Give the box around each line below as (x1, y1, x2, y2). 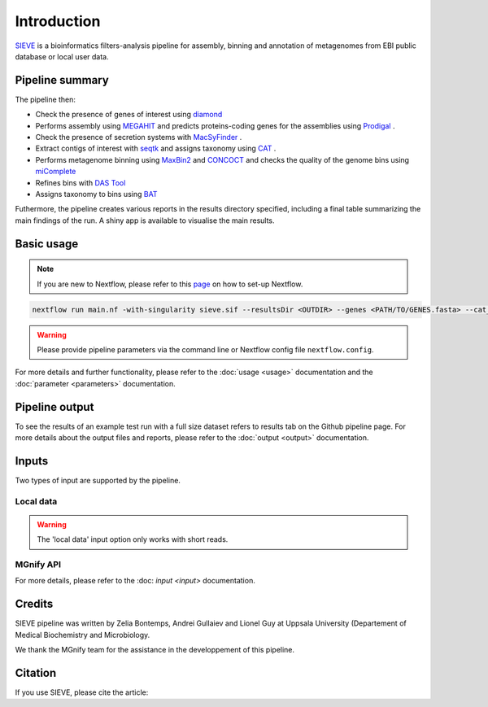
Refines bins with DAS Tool (35, 177, 126, 187)
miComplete (35, 167, 76, 177)
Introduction (15, 12, 101, 30)
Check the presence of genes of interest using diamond (35, 110, 223, 120)
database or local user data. (15, 51, 109, 61)
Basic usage (15, 237, 79, 251)
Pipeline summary (15, 73, 109, 87)
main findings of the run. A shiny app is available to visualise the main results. (15, 216, 276, 225)
